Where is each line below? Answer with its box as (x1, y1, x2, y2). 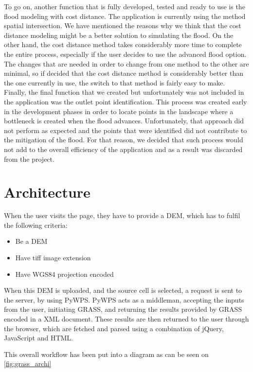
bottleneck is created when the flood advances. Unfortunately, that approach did (4, 116, 244, 126)
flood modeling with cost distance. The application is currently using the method (4, 11, 246, 21)
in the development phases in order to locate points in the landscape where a (4, 106, 234, 116)
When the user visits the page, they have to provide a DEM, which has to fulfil (4, 210, 240, 220)
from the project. (4, 153, 54, 164)
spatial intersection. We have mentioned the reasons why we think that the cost (4, 20, 241, 31)
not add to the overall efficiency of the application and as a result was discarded (4, 144, 243, 154)
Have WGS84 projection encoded (15, 269, 114, 279)
